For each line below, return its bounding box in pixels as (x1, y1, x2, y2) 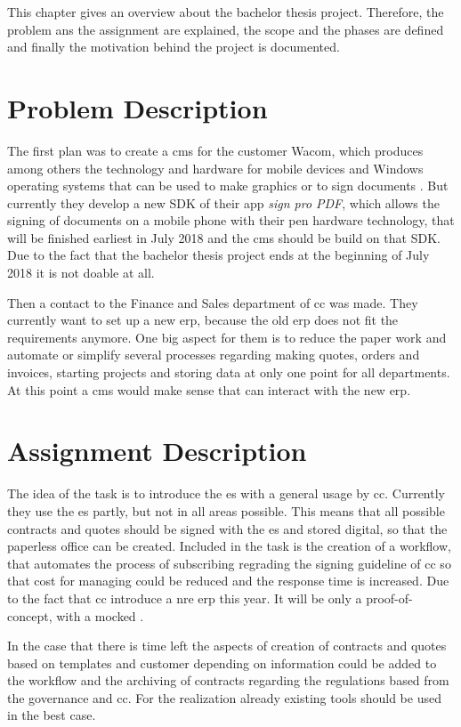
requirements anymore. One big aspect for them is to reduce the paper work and (7, 327, 447, 346)
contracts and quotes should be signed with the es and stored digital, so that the (7, 519, 448, 537)
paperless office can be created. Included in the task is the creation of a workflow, (7, 537, 451, 555)
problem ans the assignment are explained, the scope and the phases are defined (7, 20, 444, 38)
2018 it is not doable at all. (7, 263, 155, 282)
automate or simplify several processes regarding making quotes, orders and (7, 345, 420, 364)
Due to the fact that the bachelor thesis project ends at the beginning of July (7, 246, 430, 264)
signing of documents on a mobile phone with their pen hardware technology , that (7, 211, 455, 230)
